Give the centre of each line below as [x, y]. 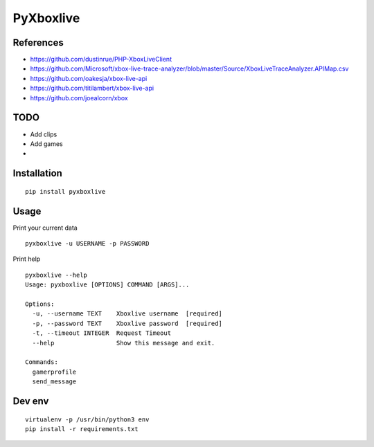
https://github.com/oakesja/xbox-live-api [89, 78]
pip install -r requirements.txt [82, 429]
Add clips [44, 134]
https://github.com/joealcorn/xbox [79, 98]
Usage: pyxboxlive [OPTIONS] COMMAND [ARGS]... [107, 285]
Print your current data [45, 228]
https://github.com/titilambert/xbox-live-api [92, 88]
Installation [37, 173]
